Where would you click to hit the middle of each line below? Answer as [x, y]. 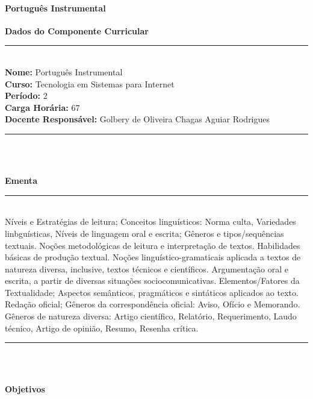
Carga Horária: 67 [42, 107]
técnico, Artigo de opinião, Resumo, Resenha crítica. [102, 328]
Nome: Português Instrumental [64, 71]
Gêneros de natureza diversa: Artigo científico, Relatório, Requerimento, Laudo [151, 316]
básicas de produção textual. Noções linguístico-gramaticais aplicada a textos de [153, 257]
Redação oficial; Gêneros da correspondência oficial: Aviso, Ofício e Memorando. [153, 304]
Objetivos [25, 389]
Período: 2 [26, 96]
